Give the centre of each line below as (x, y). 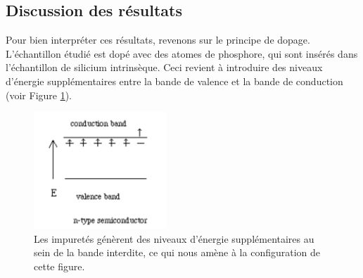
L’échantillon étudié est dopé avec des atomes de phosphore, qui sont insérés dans (182, 53)
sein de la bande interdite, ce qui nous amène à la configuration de (177, 252)
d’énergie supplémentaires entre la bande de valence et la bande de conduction (174, 81)
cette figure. (59, 266)
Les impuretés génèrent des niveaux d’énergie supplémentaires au (174, 238)
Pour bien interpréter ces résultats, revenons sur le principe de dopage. (158, 40)
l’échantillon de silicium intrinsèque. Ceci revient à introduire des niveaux (164, 67)
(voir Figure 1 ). (39, 95)
